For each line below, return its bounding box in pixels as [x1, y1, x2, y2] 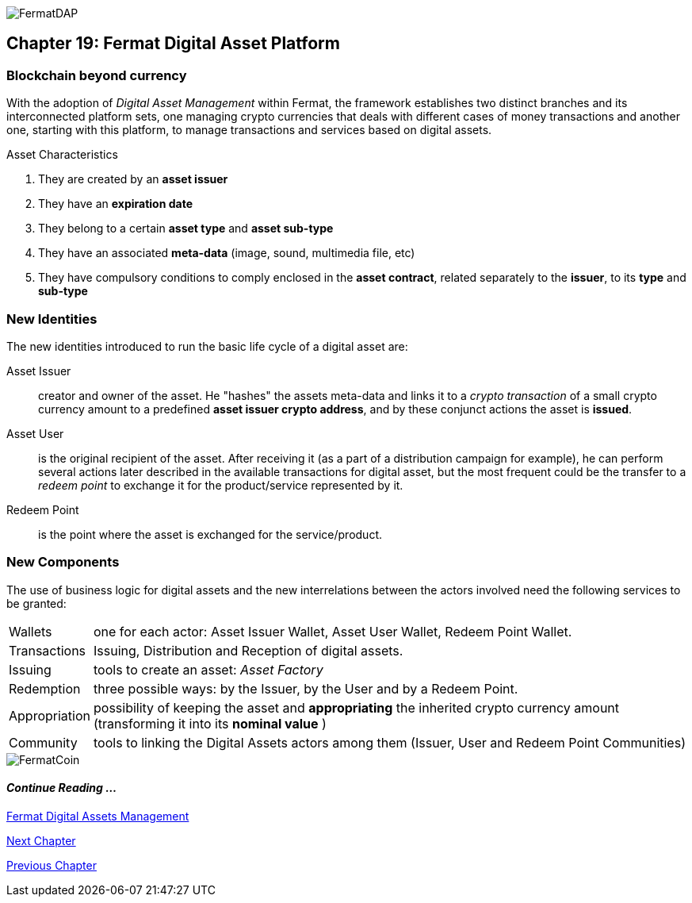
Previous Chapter [6, 858, 97, 872]
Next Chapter [6, 833, 76, 847]
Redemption [9, 680, 81, 697]
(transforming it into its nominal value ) [93, 715, 327, 732]
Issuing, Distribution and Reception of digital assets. [93, 642, 403, 659]
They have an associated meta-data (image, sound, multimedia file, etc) [38, 246, 415, 260]
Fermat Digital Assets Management [6, 809, 189, 823]
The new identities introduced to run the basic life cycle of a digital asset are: [6, 339, 408, 353]
